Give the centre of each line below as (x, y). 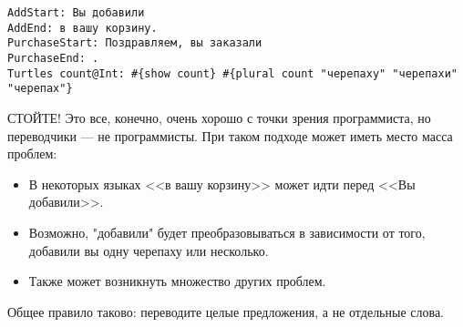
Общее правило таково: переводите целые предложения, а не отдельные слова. (226, 311)
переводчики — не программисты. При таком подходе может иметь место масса (230, 135)
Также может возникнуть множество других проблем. (177, 281)
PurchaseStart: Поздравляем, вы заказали (135, 43)
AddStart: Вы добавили (76, 13)
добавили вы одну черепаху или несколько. (149, 250)
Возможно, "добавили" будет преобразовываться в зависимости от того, (227, 232)
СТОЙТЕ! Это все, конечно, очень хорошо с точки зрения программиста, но (219, 117)
